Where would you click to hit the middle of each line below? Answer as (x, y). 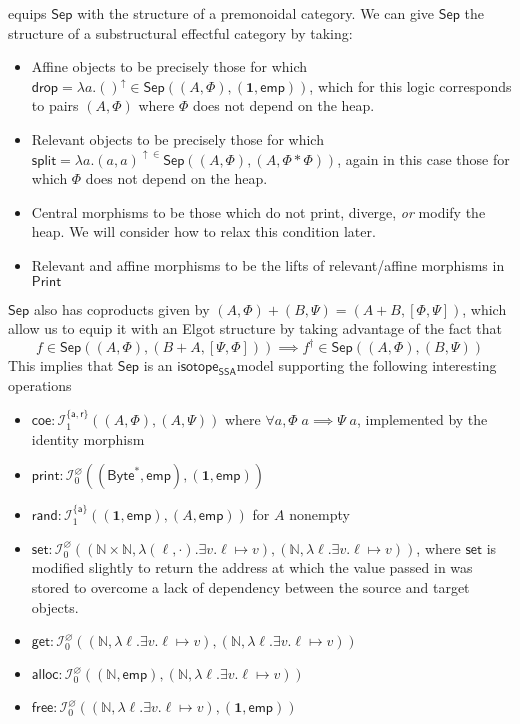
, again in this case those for (423, 158)
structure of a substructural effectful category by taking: (180, 32)
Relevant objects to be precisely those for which (177, 138)
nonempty (319, 514)
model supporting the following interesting (366, 365)
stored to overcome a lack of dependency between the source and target (250, 587)
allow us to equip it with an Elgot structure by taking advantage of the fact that (255, 328)
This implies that (61, 365)
